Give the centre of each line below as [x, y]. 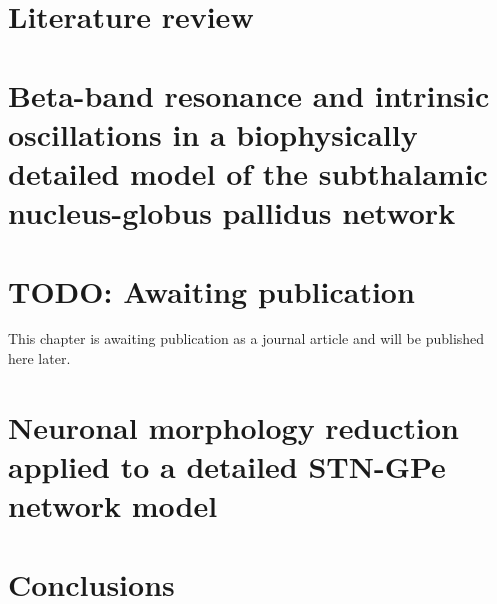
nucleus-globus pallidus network [232, 212]
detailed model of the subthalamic [248, 172]
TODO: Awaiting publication [211, 290]
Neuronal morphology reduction [233, 426]
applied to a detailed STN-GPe [227, 466]
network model [113, 505]
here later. [39, 358]
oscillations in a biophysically [213, 133]
